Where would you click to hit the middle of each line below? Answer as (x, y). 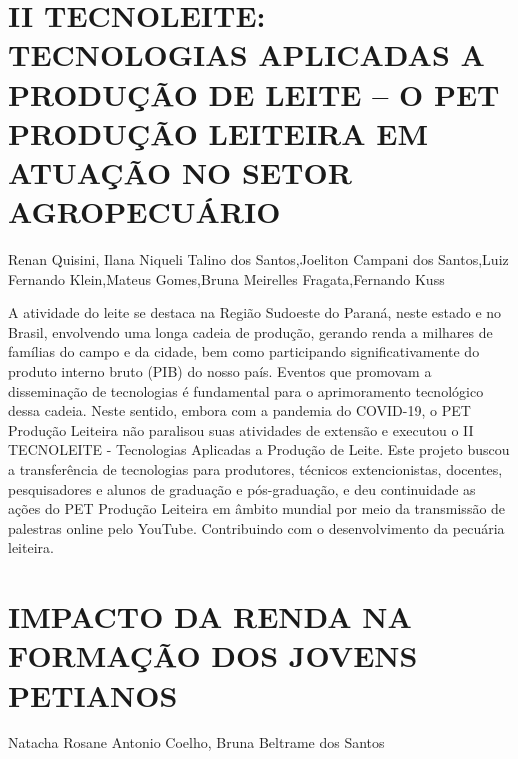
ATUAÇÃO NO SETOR (180, 171)
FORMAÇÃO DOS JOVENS (213, 655)
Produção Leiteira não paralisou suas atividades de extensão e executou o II (241, 429)
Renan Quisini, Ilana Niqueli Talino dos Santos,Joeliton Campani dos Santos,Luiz (258, 259)
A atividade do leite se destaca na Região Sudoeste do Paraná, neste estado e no (255, 312)
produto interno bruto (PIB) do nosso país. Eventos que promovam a (220, 371)
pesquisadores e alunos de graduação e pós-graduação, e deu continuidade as (242, 488)
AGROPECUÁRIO (144, 211)
